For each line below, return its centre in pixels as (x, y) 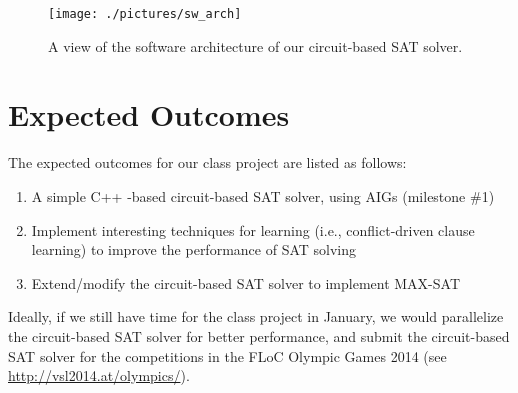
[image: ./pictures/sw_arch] (145, 14)
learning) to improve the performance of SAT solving (193, 249)
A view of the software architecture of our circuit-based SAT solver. (255, 45)
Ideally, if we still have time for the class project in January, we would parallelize (256, 316)
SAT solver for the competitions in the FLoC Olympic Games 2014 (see (227, 355)
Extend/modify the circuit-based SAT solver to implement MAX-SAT (246, 282)
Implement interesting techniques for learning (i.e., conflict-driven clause (253, 229)
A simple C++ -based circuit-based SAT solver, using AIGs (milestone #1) (263, 195)
